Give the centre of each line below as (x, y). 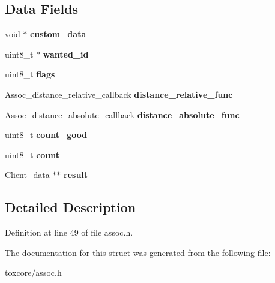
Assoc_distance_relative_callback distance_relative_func (119, 94)
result (76, 175)
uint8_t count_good (46, 135)
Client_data (27, 175)
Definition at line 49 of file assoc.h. (69, 232)
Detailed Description (71, 207)
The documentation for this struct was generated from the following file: (138, 252)
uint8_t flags (30, 74)
